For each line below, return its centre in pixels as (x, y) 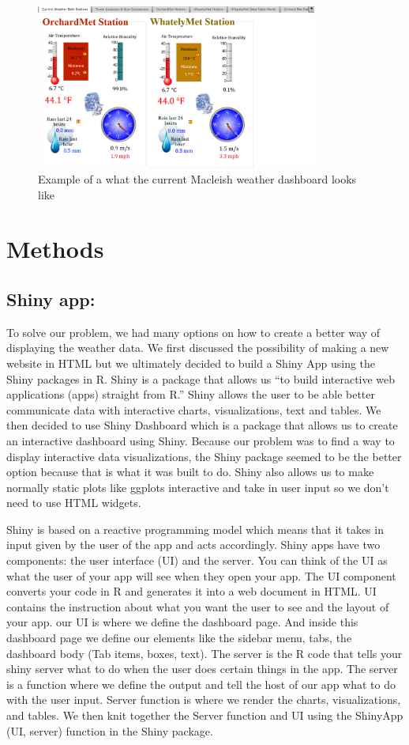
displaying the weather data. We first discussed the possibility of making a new (198, 348)
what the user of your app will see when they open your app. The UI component (201, 575)
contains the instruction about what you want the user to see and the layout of (198, 606)
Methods (55, 249)
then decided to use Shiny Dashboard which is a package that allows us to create (202, 425)
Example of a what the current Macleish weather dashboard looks (197, 178)
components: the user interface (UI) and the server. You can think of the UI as (197, 560)
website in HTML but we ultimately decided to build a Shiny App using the (191, 363)
